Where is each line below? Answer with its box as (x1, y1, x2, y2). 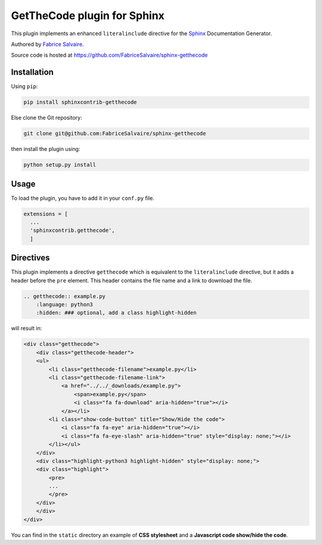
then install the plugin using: (11, 145, 80, 153)
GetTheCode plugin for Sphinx (11, 9, 165, 22)
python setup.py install (23, 162, 97, 168)
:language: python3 (36, 301, 94, 308)
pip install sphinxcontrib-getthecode (23, 99, 137, 106)
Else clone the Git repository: (11, 114, 82, 122)
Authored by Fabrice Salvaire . (11, 41, 84, 48)
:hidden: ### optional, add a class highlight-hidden (36, 309, 197, 316)
